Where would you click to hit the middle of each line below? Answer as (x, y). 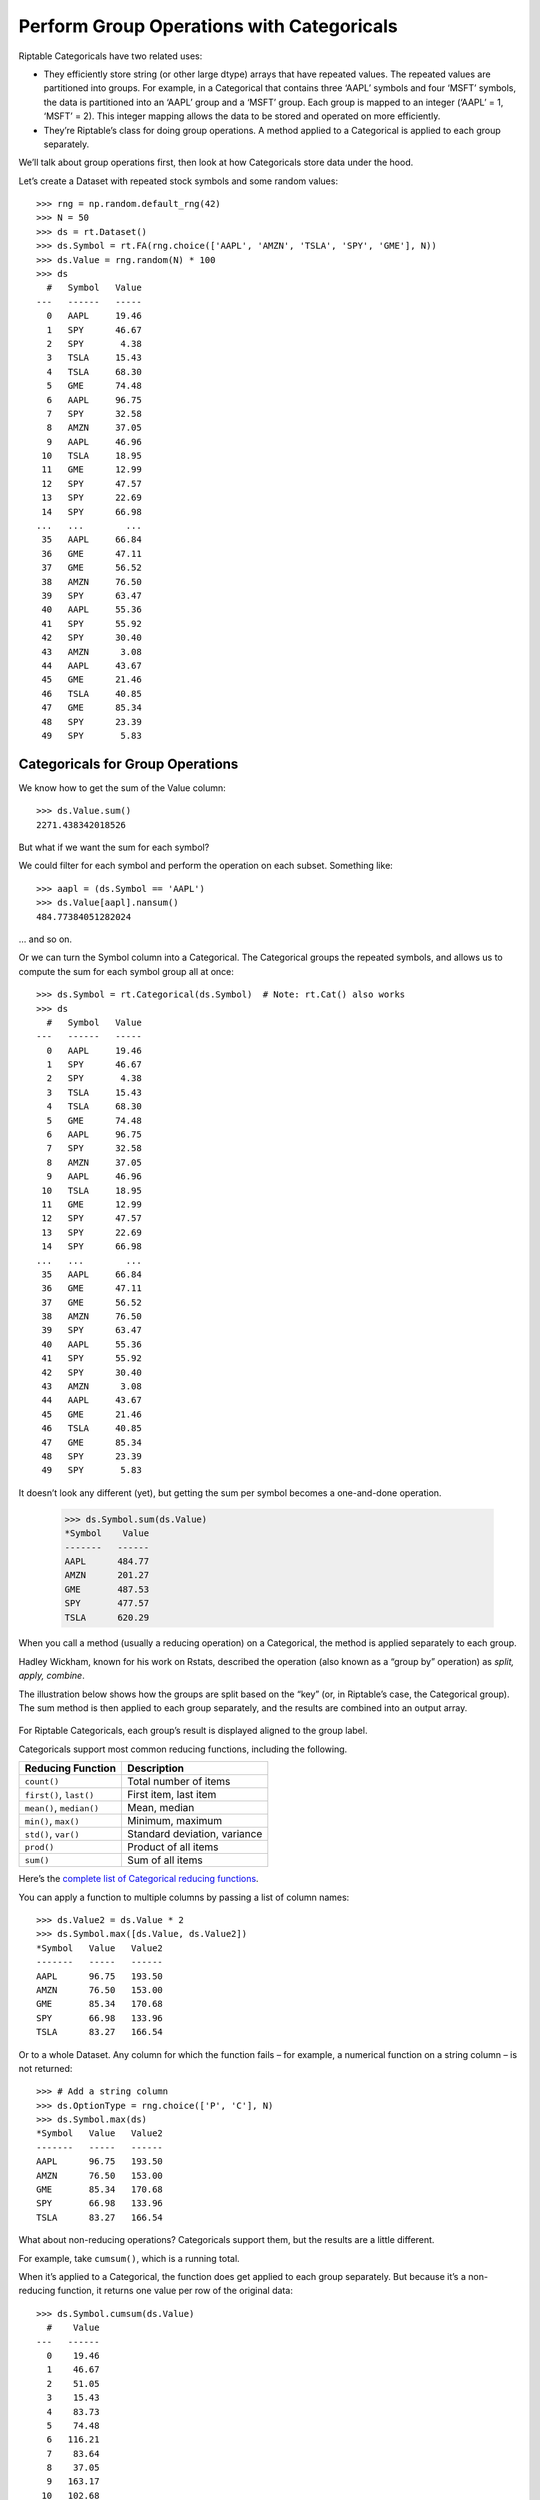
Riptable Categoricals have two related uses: (110, 56)
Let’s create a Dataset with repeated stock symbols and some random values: (178, 181)
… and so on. (45, 939)
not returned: (45, 2068)
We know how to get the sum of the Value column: (122, 787)
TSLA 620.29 (107, 1617)
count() (42, 1781)
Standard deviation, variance (194, 1834)
